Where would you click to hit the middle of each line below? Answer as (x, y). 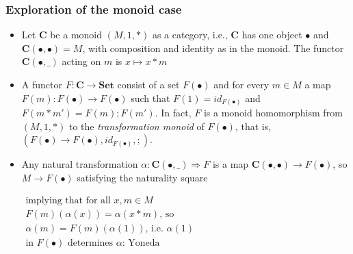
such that (151, 98)
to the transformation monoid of (136, 126)
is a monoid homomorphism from (273, 113)
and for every (241, 84)
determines (90, 243)
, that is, (253, 126)
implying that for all (68, 200)
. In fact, (173, 113)
